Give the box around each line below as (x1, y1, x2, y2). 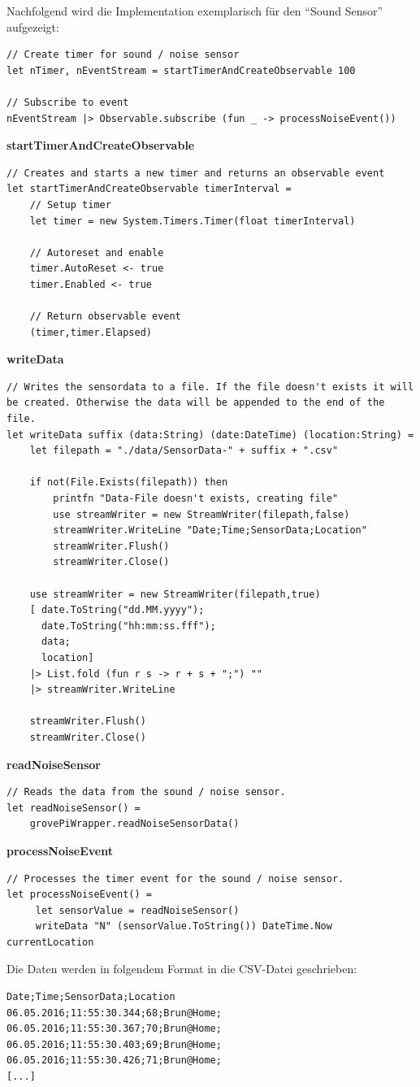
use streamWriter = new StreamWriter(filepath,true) (29, 588, 321, 600)
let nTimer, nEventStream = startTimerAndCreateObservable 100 (6, 64, 356, 76)
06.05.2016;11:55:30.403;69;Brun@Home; (6, 1038, 222, 1050)
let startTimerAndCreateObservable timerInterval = (6, 183, 292, 195)
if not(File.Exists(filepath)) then (29, 476, 228, 489)
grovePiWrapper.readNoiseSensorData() (29, 818, 240, 830)
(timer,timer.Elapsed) (29, 326, 152, 338)
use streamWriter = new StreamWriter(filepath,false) (53, 508, 350, 520)
